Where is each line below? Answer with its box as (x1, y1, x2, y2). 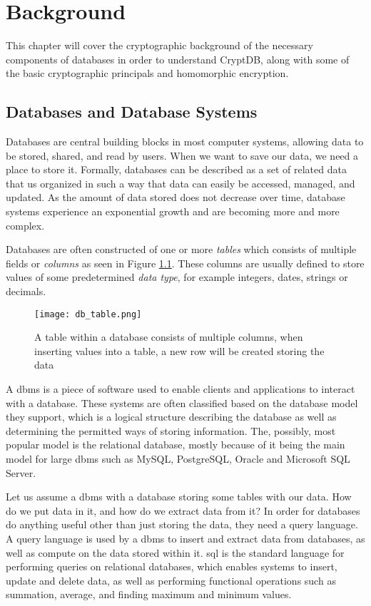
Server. (6, 465, 36, 480)
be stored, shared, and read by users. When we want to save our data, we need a (6, 148, 359, 163)
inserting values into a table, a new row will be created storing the (34, 343, 325, 358)
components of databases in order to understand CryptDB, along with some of (6, 51, 350, 66)
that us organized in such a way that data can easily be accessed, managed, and (6, 175, 355, 190)
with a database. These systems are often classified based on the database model (6, 395, 358, 410)
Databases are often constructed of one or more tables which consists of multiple (6, 242, 357, 257)
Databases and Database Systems (6, 101, 258, 123)
